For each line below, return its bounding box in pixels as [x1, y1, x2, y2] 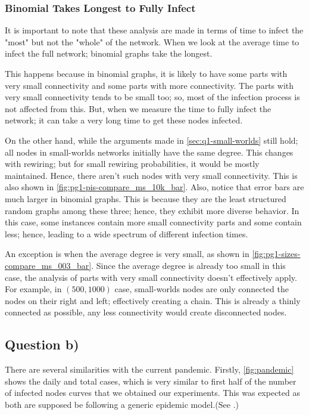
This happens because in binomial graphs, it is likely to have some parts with [5, 67, 288, 79]
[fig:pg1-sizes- [252, 247, 301, 260]
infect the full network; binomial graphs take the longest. [5, 47, 213, 60]
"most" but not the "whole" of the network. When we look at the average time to [5, 35, 299, 48]
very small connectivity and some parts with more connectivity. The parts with [5, 79, 294, 91]
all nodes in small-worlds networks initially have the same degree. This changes [5, 145, 294, 158]
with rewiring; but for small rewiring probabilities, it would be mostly [5, 157, 260, 170]
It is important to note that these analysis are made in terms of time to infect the [5, 24, 304, 36]
